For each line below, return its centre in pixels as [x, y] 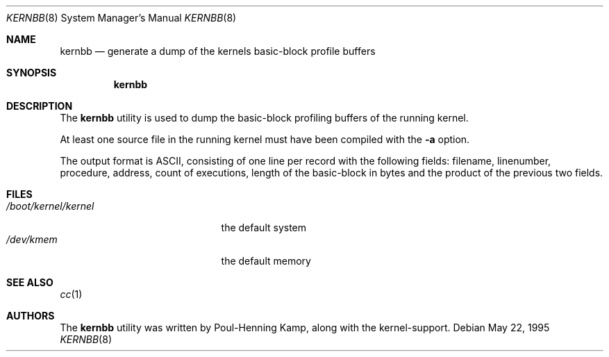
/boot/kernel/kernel [50, 206]
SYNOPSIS [32, 73]
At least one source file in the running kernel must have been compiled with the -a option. [265, 139]
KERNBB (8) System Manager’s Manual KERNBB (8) [122, 18]
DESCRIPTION [40, 106]
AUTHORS [31, 316]
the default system [264, 227]
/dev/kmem [32, 239]
